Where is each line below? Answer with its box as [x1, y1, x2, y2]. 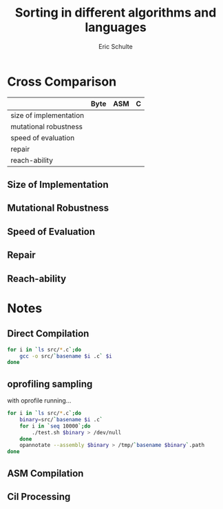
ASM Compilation [7, 468, 84, 479]
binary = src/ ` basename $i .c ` [19, 416, 103, 423]
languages [85, 19, 147, 35]
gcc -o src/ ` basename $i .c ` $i [19, 352, 112, 360]
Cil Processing [7, 490, 71, 502]
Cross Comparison [7, 74, 117, 89]
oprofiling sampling [7, 378, 93, 390]
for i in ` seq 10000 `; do [19, 423, 91, 430]
